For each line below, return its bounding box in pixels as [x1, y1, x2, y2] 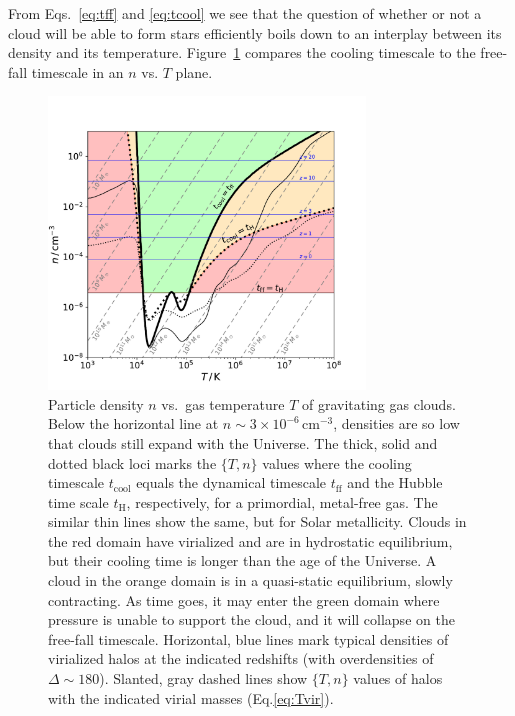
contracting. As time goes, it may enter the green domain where [48, 589, 440, 610]
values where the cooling [262, 452, 412, 473]
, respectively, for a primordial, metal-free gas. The [126, 491, 438, 512]
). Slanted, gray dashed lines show [99, 668, 308, 689]
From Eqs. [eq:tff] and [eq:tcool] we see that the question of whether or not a [8, 3, 482, 23]
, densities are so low [333, 413, 460, 434]
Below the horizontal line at [48, 413, 219, 434]
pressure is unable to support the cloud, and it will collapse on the [48, 609, 455, 630]
